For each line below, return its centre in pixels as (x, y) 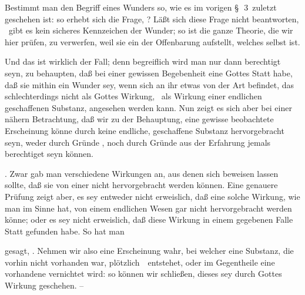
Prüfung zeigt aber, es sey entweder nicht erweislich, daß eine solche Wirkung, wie (152, 196)
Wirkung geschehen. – (44, 285)
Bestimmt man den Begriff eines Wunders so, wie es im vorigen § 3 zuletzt (141, 7)
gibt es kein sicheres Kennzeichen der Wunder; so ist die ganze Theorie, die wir (151, 30)
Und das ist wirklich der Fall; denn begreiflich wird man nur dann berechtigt (143, 61)
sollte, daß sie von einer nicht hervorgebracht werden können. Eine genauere (141, 185)
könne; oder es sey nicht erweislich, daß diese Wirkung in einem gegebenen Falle (149, 219)
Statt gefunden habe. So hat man (65, 231)
